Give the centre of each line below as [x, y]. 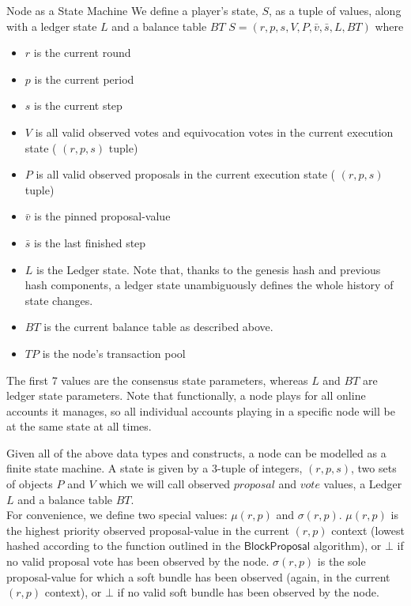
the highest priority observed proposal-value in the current [148, 530]
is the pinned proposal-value [102, 216]
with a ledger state [52, 26]
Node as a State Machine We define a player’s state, [132, 10]
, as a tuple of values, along [335, 10]
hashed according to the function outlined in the [124, 546]
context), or [73, 592]
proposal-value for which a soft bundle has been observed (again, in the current [198, 576]
